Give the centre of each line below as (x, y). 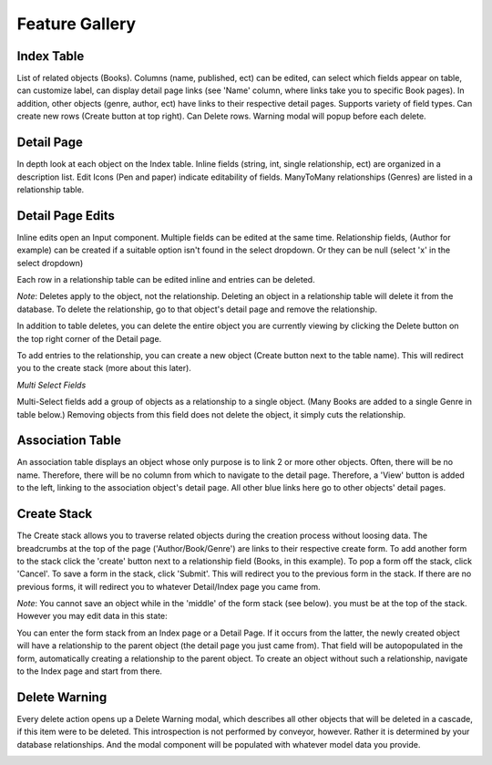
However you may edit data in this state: (92, 616)
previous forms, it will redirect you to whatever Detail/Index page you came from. (169, 586)
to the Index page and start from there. (90, 671)
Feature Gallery (77, 24)
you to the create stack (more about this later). (104, 368)
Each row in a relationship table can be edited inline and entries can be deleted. (166, 279)
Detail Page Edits (66, 216)
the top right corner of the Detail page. (89, 338)
